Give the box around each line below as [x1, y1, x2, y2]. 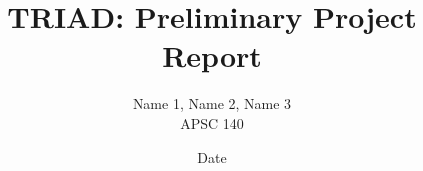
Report [162, 35, 262, 76]
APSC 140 [180, 112, 244, 133]
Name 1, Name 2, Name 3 [132, 93, 292, 114]
